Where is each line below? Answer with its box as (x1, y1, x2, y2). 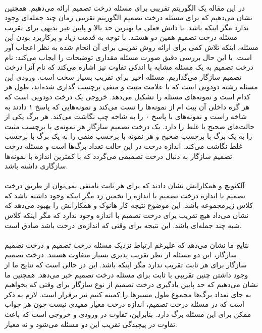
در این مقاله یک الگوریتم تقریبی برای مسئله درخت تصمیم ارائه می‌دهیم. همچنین (5, 2, 245, 13)
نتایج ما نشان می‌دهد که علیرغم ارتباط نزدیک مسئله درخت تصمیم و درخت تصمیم (5, 239, 249, 250)
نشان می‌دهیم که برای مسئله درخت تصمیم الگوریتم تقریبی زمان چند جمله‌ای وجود (5, 12, 252, 23)
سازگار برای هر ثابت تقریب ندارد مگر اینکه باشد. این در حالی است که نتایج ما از (5, 259, 247, 270)
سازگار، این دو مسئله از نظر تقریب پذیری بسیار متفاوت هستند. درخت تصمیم (5, 249, 237, 260)
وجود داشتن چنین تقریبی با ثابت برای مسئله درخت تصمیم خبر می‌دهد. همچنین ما (5, 269, 248, 280)
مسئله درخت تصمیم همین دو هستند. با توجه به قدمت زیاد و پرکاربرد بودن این (5, 32, 237, 42)
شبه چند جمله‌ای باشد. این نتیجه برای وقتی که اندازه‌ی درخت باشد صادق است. (5, 219, 242, 230)
